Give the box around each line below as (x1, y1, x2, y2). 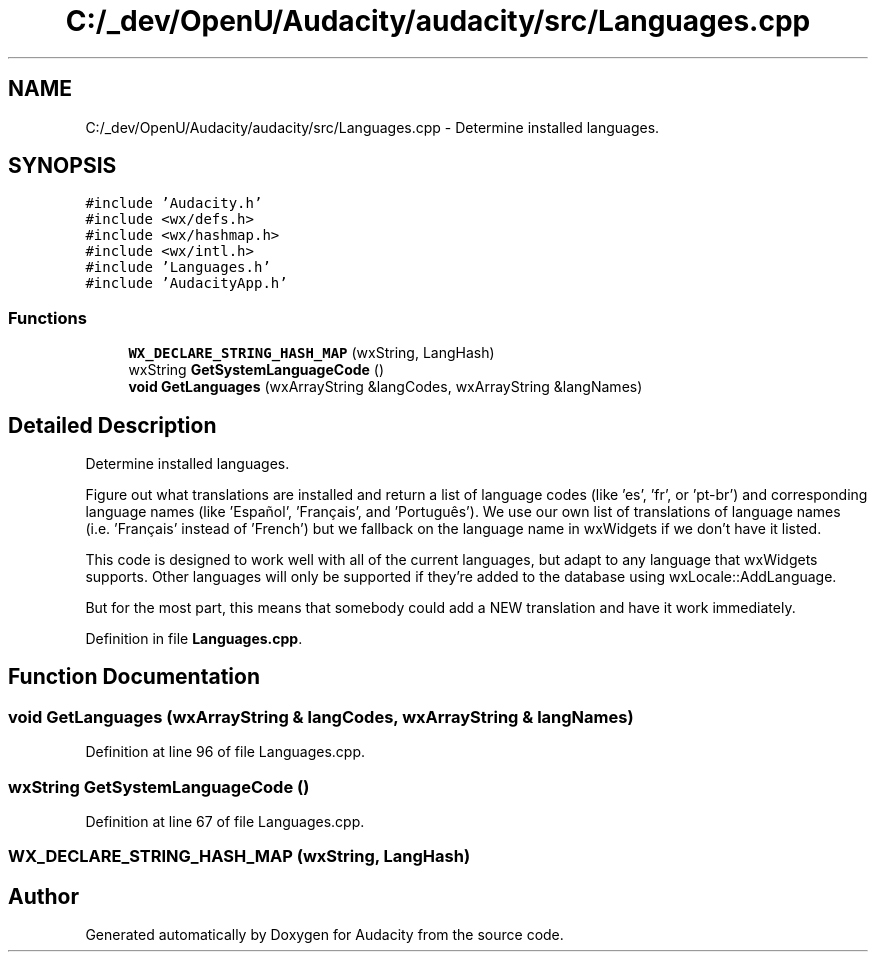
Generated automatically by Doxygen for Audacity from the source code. (85, 926, 564, 944)
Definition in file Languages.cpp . (85, 630, 303, 648)
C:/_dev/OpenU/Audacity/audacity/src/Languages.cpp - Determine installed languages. (85, 118, 660, 136)
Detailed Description (8, 412, 217, 438)
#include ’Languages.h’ (85, 259, 271, 276)
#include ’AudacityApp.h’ (85, 275, 288, 292)
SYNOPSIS (8, 153, 117, 179)
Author (8, 883, 79, 909)
